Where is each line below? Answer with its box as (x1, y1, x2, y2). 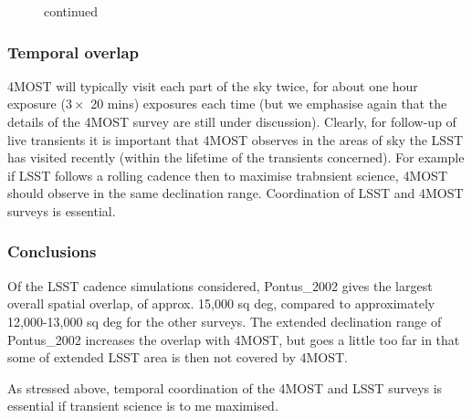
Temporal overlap (7, 40, 140, 63)
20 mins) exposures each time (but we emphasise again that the (90, 94, 447, 113)
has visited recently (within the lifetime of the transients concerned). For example (7, 148, 465, 167)
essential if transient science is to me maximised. (7, 396, 278, 415)
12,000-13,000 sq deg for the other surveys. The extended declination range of (7, 311, 442, 330)
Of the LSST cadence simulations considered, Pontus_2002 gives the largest (7, 276, 433, 295)
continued (44, 2, 99, 20)
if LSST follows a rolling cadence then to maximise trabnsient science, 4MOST (7, 165, 448, 184)
